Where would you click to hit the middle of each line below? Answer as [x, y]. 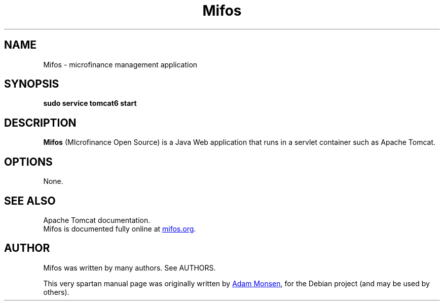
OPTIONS [28, 162]
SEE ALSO [30, 201]
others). [56, 292]
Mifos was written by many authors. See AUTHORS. [129, 268]
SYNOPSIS [32, 84]
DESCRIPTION [40, 123]
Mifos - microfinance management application [120, 64]
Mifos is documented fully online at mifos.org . [120, 228]
